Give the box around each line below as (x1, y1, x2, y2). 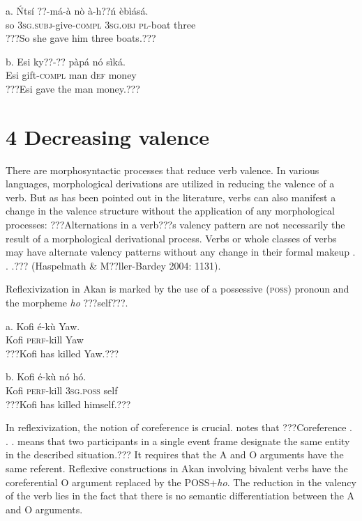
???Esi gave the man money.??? (6, 81, 140, 95)
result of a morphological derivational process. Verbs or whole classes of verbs (6, 231, 337, 245)
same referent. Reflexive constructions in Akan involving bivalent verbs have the (6, 460, 348, 475)
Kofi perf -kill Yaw (6, 332, 84, 347)
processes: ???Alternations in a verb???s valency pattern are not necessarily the (6, 217, 345, 232)
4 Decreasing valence (6, 122, 210, 150)
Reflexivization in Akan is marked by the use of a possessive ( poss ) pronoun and (6, 281, 349, 296)
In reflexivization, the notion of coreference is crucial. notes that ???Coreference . (6, 420, 352, 435)
